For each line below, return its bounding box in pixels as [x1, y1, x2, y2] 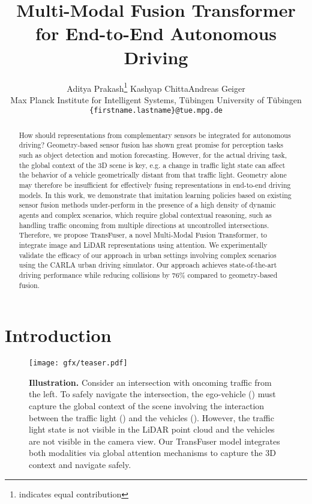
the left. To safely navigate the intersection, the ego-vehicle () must [29, 388, 276, 400]
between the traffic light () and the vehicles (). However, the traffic [29, 411, 274, 424]
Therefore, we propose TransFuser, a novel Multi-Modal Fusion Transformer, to [19, 230, 267, 240]
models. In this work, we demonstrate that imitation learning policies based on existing [19, 190, 292, 200]
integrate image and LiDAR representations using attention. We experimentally [19, 240, 268, 250]
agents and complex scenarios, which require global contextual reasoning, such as [19, 210, 272, 220]
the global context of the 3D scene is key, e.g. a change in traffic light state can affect [19, 160, 286, 170]
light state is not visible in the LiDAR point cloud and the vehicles [29, 423, 275, 436]
